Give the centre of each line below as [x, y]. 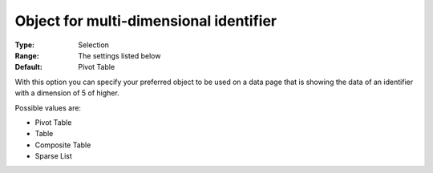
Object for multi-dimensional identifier [146, 21]
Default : [29, 67]
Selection [94, 45]
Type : [25, 45]
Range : [27, 55]
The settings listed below [119, 55]
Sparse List [53, 156]
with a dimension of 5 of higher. [67, 93]
